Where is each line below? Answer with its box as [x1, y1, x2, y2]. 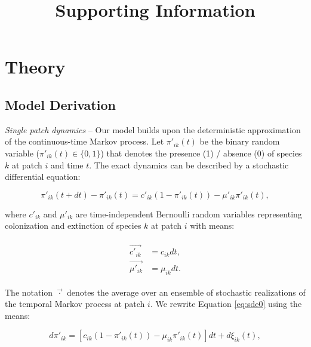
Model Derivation [5, 95, 116, 113]
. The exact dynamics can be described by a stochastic [89, 158, 289, 171]
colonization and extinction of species [5, 219, 141, 232]
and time [51, 158, 84, 171]
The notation [5, 285, 53, 298]
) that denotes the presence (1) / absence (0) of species [100, 146, 302, 159]
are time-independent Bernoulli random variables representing [75, 207, 302, 220]
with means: [190, 219, 235, 232]
